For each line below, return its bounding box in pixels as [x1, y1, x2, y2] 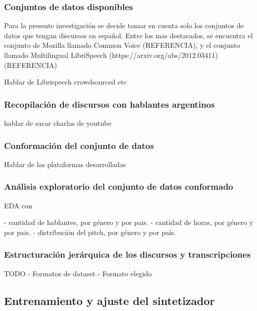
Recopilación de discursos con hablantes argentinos [4, 98, 215, 110]
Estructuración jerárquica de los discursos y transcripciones [4, 248, 251, 261]
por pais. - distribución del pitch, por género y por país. [4, 226, 176, 237]
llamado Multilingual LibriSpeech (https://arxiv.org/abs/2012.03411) [4, 50, 218, 60]
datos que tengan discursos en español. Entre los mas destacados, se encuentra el [4, 30, 253, 40]
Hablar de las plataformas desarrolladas [4, 159, 126, 169]
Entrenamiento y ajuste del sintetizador [4, 292, 215, 308]
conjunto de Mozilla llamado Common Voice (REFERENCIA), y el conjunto [4, 40, 240, 50]
